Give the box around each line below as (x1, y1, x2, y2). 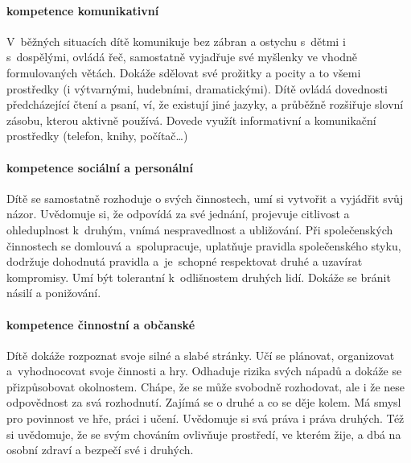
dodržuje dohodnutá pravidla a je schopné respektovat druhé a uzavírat (6, 253, 363, 270)
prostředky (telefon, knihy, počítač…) (6, 127, 188, 144)
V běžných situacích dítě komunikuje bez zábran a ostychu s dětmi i (6, 32, 346, 49)
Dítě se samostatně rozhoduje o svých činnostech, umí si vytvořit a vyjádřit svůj (6, 189, 404, 206)
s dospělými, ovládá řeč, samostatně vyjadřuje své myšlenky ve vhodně (6, 48, 358, 65)
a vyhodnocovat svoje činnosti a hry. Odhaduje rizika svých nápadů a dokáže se (6, 362, 402, 379)
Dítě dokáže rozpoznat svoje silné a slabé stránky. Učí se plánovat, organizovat (6, 346, 395, 363)
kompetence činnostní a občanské (6, 316, 195, 333)
